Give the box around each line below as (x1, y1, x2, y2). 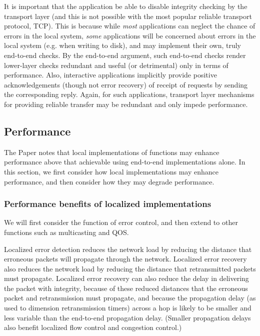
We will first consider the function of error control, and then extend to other (4, 217, 238, 227)
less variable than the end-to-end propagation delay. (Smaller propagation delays (4, 312, 251, 322)
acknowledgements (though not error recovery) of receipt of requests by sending (4, 79, 248, 89)
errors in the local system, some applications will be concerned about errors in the (4, 30, 256, 40)
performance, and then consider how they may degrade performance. (4, 176, 214, 186)
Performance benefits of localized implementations (4, 197, 211, 210)
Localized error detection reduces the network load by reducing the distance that (4, 243, 252, 254)
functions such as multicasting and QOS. (4, 226, 129, 237)
